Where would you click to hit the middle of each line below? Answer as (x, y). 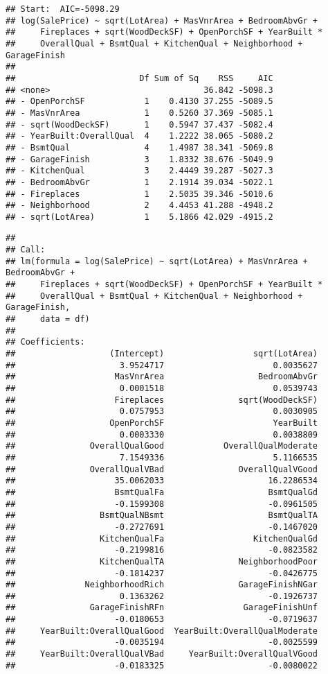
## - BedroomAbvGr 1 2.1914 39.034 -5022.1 (139, 182)
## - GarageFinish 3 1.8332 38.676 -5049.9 (139, 159)
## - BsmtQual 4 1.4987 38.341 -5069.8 (139, 147)
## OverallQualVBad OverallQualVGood (162, 469)
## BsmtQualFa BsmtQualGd (162, 492)
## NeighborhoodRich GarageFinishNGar (162, 585)
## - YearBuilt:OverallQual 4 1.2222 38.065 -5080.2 (139, 136)
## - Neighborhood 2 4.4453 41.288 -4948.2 (139, 206)
